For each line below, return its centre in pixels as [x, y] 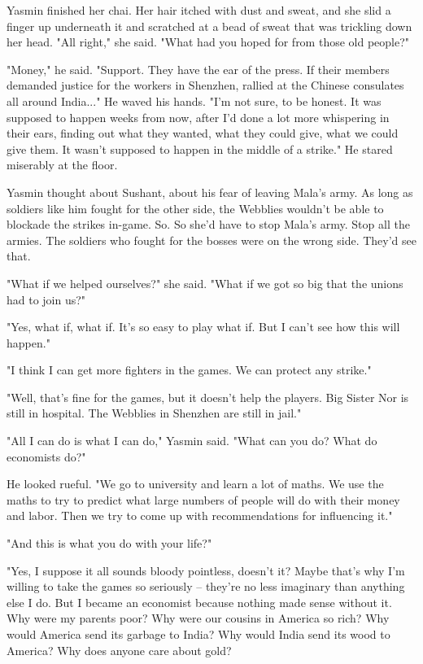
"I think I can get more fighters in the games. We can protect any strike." [189, 370]
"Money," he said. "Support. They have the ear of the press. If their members [198, 69]
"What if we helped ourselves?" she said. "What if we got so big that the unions [205, 283]
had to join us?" [46, 299]
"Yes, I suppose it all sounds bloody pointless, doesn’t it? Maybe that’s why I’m [206, 570]
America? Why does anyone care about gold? [119, 650]
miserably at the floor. [62, 165]
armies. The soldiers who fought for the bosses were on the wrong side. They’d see [211, 240]
